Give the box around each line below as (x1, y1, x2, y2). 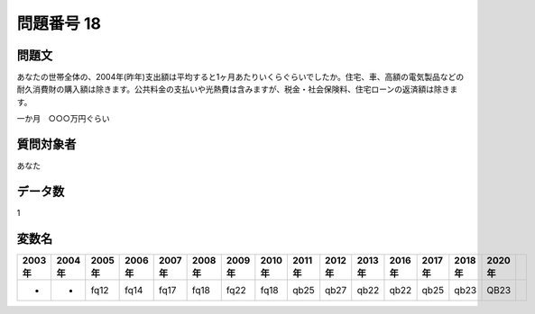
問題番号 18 (16, 13, 101, 33)
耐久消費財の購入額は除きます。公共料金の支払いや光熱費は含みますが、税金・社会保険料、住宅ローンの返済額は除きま (16, 84, 458, 94)
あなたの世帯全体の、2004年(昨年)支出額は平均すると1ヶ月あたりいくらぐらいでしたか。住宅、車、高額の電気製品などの (16, 72, 465, 83)
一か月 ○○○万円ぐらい (16, 113, 110, 124)
